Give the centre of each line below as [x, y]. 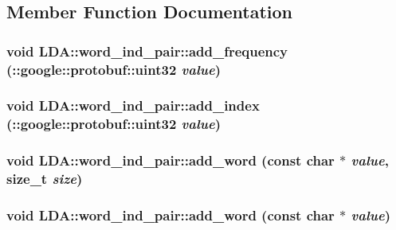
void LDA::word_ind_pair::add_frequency [147, 51]
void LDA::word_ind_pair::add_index [133, 105]
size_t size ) [45, 179]
